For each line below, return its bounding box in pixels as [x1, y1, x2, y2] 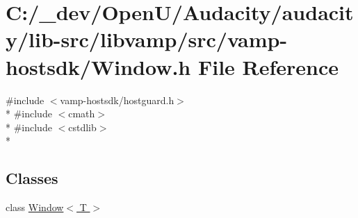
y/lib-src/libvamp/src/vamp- [6, 25, 288, 53]
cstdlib [68, 119, 97, 134]
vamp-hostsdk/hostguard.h [60, 92, 174, 107]
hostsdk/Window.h [6, 52, 191, 81]
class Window [6, 200, 64, 215]
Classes [6, 167, 58, 189]
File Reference [197, 52, 339, 81]
